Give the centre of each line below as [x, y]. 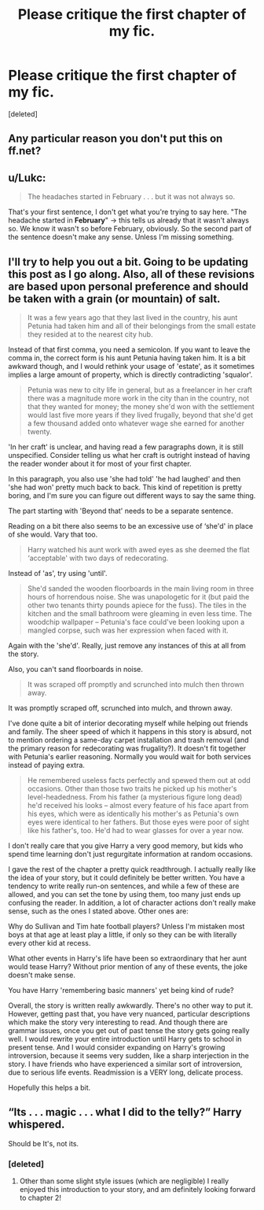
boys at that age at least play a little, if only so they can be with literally [123, 935]
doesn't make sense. [42, 975]
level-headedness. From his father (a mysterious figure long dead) [135, 797]
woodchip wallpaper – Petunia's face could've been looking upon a [136, 622]
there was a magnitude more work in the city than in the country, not [138, 398]
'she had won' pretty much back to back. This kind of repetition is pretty [125, 487]
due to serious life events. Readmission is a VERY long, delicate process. [126, 1072]
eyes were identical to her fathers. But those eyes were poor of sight [138, 822]
